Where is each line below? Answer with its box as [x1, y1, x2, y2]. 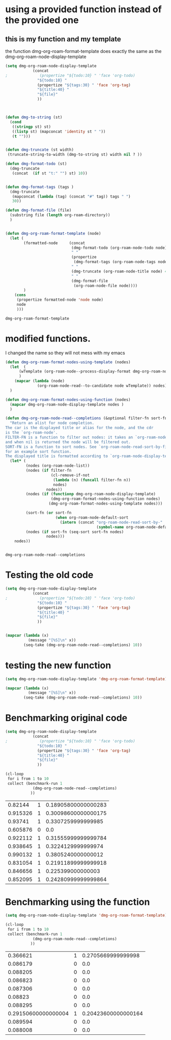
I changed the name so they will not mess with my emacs [5, 350, 126, 356]
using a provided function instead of [5, 4, 162, 15]
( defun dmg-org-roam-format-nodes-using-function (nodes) [5, 397, 131, 402]
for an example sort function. [5, 449, 72, 454]
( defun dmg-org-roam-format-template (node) [5, 231, 101, 236]
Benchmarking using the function [5, 896, 150, 908]
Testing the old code [5, 569, 94, 581]
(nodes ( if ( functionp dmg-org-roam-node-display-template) [25, 492, 156, 497]
